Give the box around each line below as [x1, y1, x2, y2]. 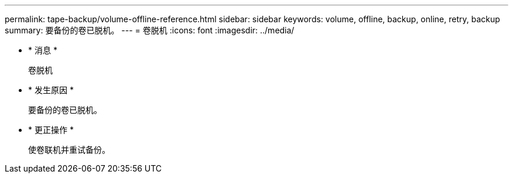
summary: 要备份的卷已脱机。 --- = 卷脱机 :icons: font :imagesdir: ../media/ [5, 25, 295, 35]
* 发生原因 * [28, 85, 74, 95]
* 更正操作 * [28, 125, 74, 135]
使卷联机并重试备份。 [28, 145, 110, 155]
